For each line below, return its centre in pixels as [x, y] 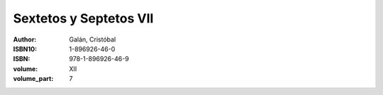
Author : [25, 39]
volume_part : [33, 79]
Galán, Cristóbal [93, 39]
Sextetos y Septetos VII [83, 18]
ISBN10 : [25, 49]
